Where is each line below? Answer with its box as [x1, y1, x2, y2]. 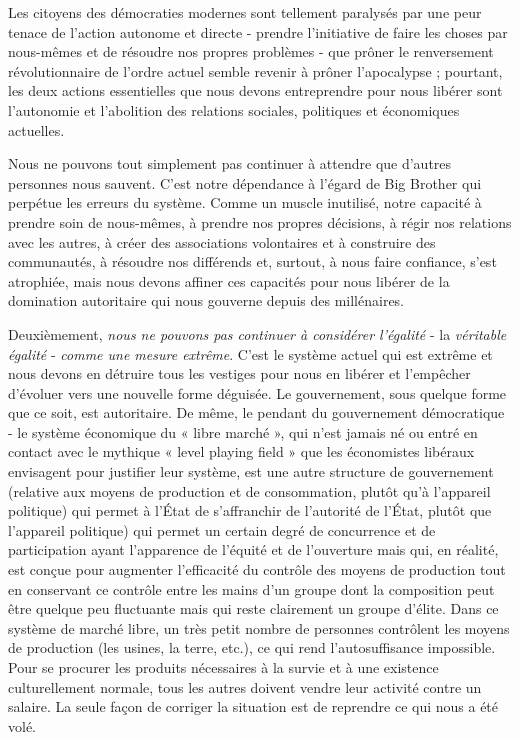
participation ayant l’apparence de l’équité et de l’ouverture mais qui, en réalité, [8, 539, 499, 560]
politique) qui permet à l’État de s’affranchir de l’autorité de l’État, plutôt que [8, 500, 492, 521]
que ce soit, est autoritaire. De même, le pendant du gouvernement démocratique [8, 402, 505, 423]
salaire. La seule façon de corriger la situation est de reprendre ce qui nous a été [8, 696, 499, 717]
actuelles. [8, 119, 65, 140]
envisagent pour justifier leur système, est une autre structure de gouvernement [8, 461, 494, 482]
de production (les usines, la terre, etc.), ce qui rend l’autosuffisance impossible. [8, 637, 496, 658]
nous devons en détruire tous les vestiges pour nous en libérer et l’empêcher [8, 363, 471, 384]
